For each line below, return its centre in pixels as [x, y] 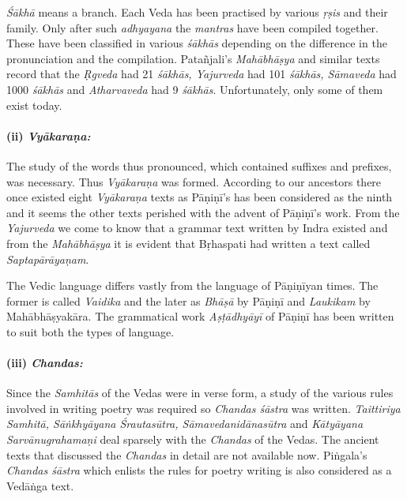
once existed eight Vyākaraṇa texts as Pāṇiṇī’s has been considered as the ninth [200, 197]
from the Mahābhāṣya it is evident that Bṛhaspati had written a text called [188, 243]
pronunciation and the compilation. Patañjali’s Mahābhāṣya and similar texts [193, 58]
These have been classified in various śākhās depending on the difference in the [197, 43]
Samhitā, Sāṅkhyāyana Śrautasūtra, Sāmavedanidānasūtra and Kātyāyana [185, 424]
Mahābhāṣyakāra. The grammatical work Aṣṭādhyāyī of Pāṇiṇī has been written [200, 316]
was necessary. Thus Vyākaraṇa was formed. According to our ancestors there [194, 181]
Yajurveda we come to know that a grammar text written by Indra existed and [197, 228]
